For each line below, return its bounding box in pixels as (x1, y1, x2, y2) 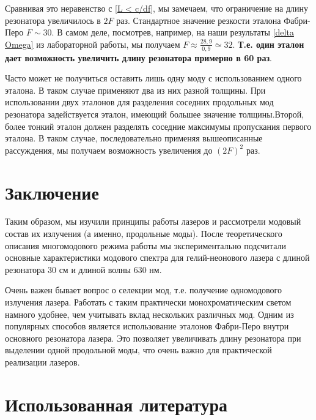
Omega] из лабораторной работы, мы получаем (5, 37, 180, 50)
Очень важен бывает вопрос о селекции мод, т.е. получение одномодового (5, 283, 282, 296)
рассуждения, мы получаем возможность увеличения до (5, 143, 213, 156)
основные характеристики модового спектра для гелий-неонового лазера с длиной (5, 251, 310, 264)
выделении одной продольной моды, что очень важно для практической (5, 343, 272, 356)
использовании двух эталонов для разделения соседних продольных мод (5, 96, 274, 108)
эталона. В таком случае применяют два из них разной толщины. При (5, 83, 266, 96)
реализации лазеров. (5, 356, 80, 369)
